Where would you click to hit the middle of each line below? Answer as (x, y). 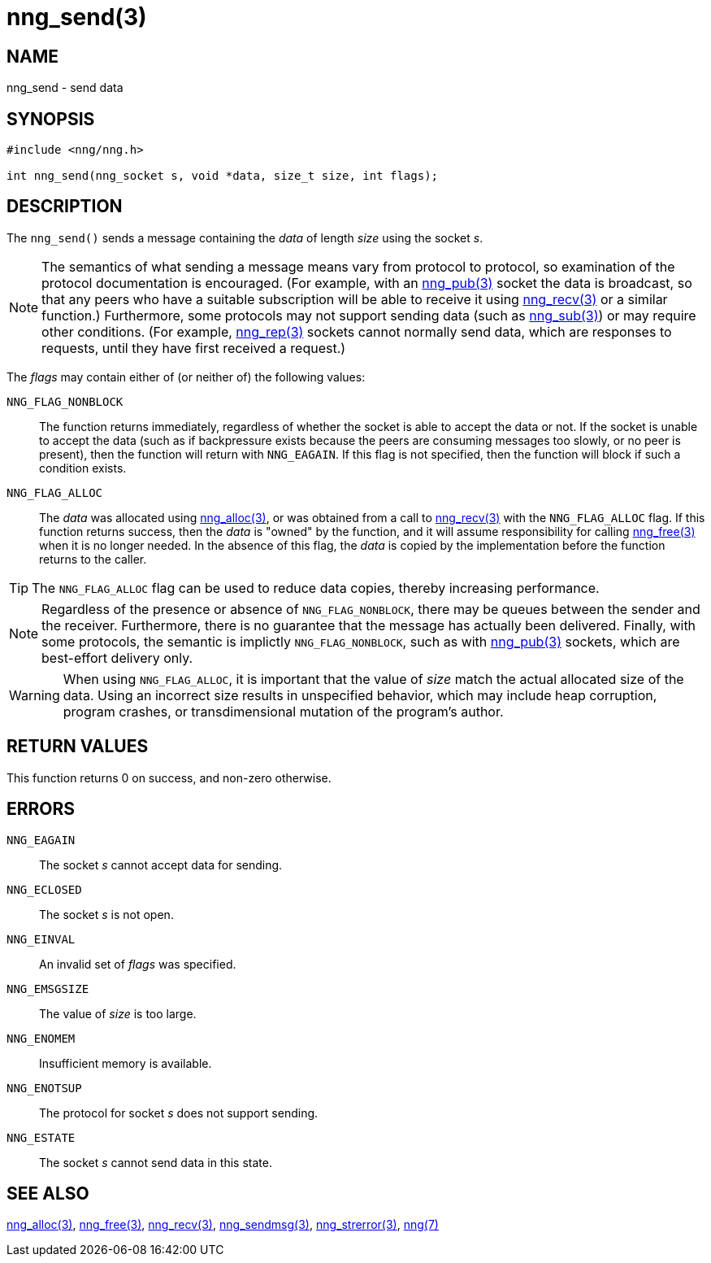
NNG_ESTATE (41, 1137)
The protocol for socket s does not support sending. (179, 1113)
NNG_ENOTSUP (44, 1088)
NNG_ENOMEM (41, 1038)
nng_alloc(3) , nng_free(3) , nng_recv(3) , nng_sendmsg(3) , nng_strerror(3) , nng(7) (223, 1225)
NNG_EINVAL (41, 939)
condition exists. (83, 468)
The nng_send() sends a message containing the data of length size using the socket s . (245, 237)
